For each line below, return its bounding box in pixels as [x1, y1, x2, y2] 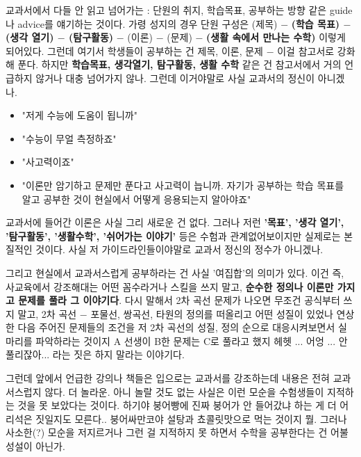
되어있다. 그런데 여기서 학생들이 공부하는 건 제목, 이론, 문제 [6, 43, 263, 58]
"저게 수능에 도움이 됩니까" [22, 108, 137, 122]
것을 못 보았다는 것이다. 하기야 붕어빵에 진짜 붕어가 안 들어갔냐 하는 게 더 [17, 398, 337, 412]
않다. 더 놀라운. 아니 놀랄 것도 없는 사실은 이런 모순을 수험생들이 [44, 384, 324, 399]
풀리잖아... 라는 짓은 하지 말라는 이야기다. [6, 347, 185, 362]
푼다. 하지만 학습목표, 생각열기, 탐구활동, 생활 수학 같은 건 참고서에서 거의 [17, 57, 342, 72]
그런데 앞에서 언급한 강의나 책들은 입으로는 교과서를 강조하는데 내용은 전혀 [6, 371, 330, 385]
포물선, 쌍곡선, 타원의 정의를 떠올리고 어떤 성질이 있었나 [90, 306, 333, 321]
